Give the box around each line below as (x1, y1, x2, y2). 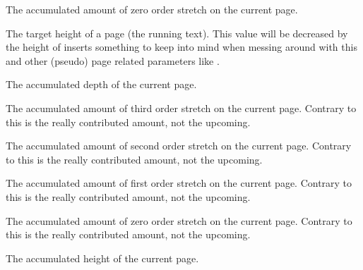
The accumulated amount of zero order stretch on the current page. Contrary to (6, 213, 352, 228)
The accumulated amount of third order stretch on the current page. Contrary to (6, 100, 357, 115)
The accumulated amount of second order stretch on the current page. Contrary (6, 138, 352, 153)
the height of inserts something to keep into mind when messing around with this (6, 39, 357, 54)
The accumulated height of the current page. (6, 250, 199, 265)
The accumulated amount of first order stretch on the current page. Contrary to (6, 176, 352, 190)
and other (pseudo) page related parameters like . (6, 53, 220, 68)
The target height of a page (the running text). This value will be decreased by (6, 25, 348, 40)
